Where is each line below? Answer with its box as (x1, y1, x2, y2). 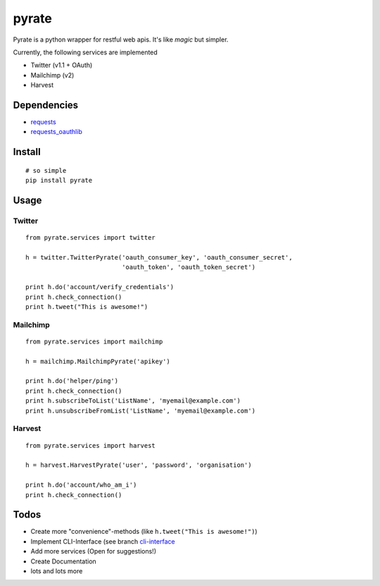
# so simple (25, 166, 67, 174)
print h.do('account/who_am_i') (25, 481, 137, 489)
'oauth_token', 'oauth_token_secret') (122, 263, 256, 271)
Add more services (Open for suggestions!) (30, 547, 157, 556)
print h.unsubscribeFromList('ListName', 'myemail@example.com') (25, 406, 256, 415)
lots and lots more (30, 566, 83, 575)
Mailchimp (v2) (30, 71, 75, 79)
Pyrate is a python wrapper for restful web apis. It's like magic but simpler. (13, 35, 229, 44)
